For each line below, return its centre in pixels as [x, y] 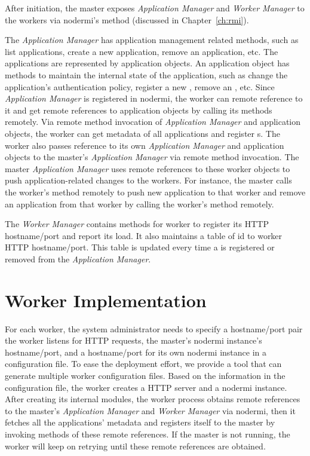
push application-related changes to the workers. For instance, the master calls [148, 180]
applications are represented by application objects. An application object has [147, 63]
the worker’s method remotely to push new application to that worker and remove [155, 192]
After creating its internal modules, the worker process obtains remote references [153, 399]
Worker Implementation [106, 300]
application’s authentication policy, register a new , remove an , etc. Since [140, 86]
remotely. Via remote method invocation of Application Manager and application [153, 122]
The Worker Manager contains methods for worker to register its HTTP [137, 224]
